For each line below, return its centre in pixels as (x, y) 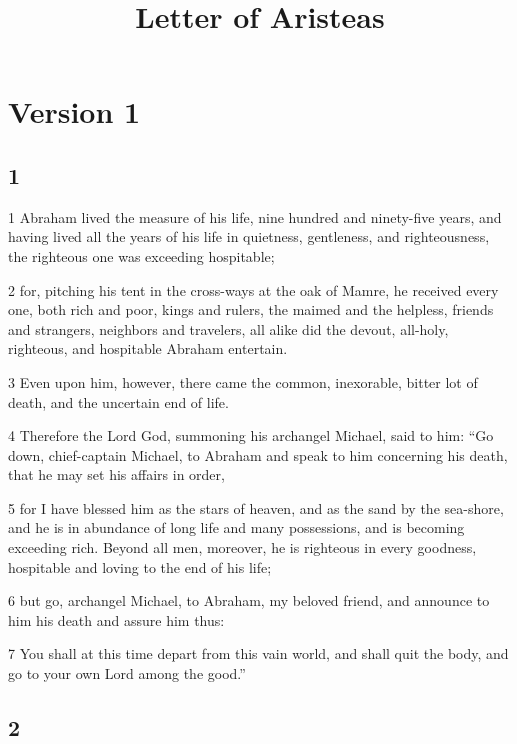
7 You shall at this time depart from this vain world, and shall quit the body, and (258, 653)
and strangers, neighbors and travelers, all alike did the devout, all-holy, (228, 328)
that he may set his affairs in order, (116, 474)
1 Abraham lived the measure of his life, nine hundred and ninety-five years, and (255, 216)
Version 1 (74, 111)
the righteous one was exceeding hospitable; (141, 255)
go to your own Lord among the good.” (127, 673)
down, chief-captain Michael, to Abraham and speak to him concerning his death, (258, 454)
